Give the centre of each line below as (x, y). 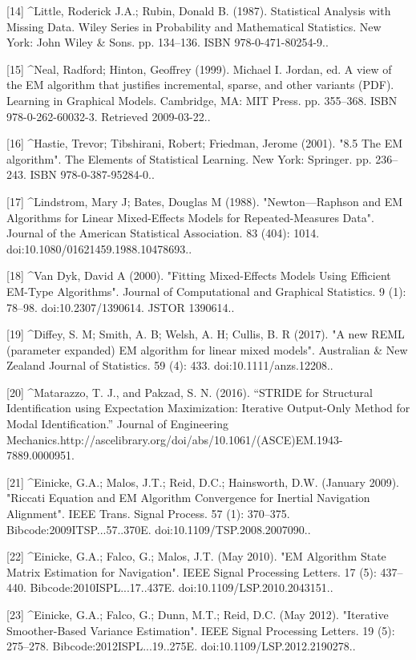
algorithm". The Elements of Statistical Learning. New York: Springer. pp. (189, 158)
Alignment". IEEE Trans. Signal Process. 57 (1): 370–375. (148, 514)
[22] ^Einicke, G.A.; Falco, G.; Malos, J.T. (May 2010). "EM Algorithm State (196, 556)
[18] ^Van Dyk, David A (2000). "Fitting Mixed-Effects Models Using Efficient (199, 275)
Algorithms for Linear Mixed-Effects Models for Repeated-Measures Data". (190, 217)
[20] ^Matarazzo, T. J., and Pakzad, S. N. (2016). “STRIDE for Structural (190, 392)
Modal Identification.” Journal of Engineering (118, 424)
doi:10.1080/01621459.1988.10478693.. (99, 248)
